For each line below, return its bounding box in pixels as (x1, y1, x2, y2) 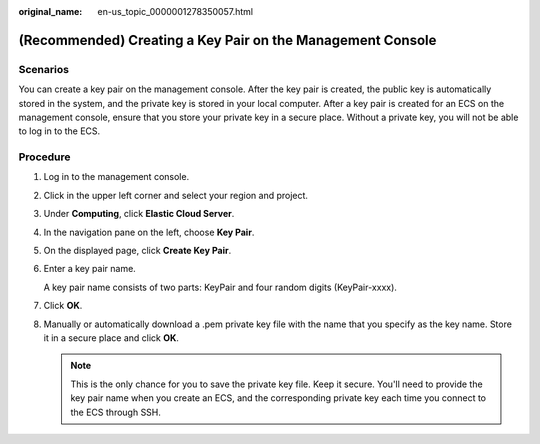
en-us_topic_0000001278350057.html (97, 6, 254, 17)
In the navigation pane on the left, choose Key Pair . (43, 226, 255, 238)
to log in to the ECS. (18, 125, 101, 137)
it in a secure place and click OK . (43, 331, 180, 344)
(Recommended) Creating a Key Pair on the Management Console (18, 31, 437, 49)
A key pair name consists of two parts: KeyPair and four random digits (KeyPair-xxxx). (43, 281, 397, 293)
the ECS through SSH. (70, 406, 162, 418)
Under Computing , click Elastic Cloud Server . (43, 208, 235, 220)
